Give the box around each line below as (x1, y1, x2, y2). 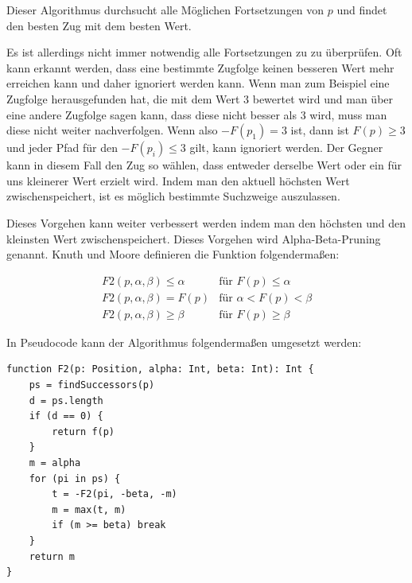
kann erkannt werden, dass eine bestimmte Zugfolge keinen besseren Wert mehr (6, 59, 395, 76)
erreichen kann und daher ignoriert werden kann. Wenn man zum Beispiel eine (6, 75, 390, 91)
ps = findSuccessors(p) (29, 379, 155, 391)
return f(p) (52, 426, 115, 437)
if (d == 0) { (29, 410, 103, 422)
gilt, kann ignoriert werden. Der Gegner (189, 139, 383, 156)
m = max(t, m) (52, 503, 126, 515)
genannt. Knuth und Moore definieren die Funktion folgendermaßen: (6, 246, 340, 262)
